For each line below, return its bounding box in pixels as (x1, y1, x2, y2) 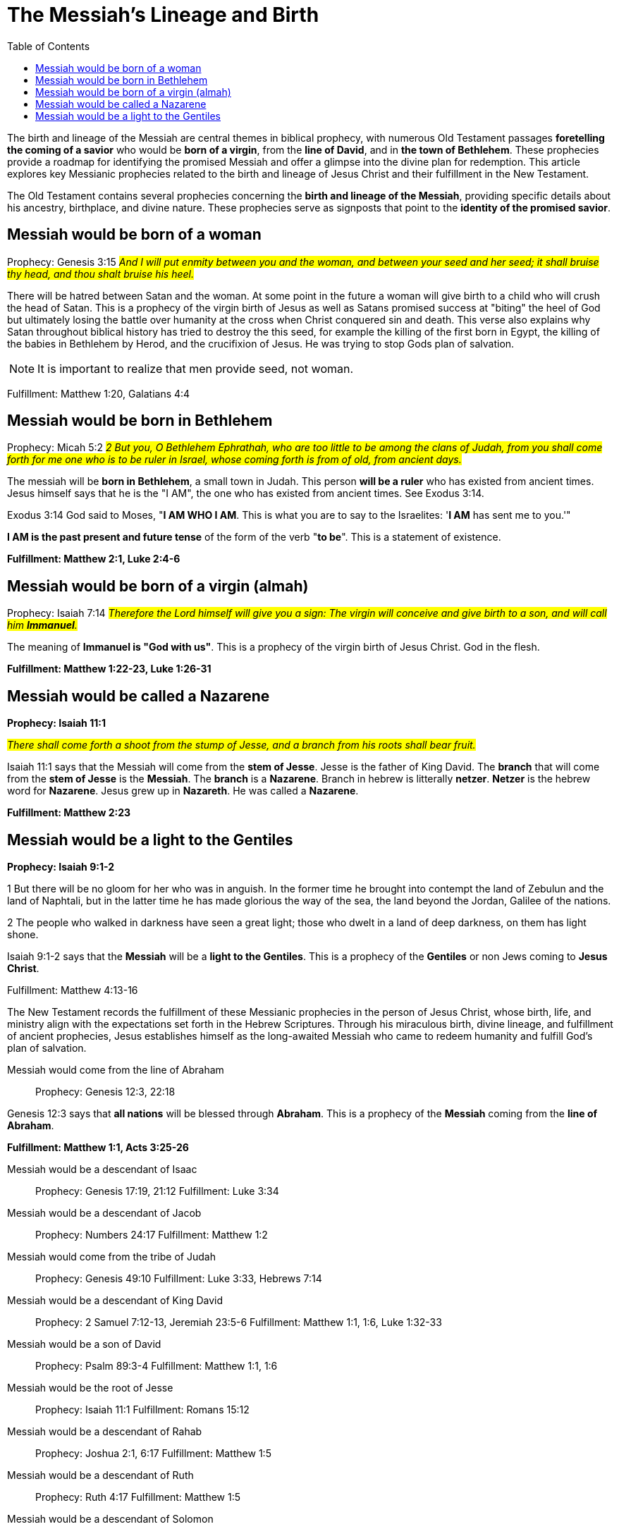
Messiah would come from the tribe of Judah (7, 1250, 216, 1263)
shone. (7, 928, 39, 940)
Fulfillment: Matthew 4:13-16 (7, 983, 138, 996)
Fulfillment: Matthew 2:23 (7, 806, 131, 819)
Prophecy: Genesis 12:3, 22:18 (35, 1085, 176, 1098)
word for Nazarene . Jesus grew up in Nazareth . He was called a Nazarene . (7, 785, 359, 797)
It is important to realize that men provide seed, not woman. (37, 361, 354, 376)
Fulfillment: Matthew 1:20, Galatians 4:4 (7, 387, 190, 400)
